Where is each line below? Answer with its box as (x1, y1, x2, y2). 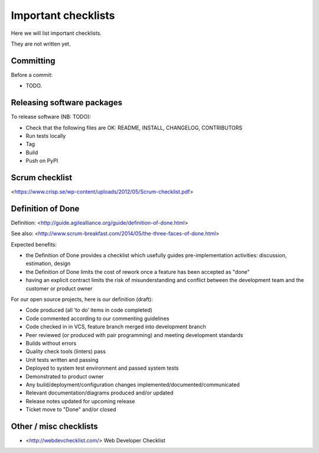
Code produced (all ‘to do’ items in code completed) (25, 306, 153, 313)
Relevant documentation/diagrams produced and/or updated (25, 389, 174, 396)
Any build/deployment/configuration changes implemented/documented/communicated (25, 381, 240, 388)
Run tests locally (25, 132, 66, 139)
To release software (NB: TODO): (11, 113, 92, 121)
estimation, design (25, 260, 71, 267)
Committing (11, 56, 56, 66)
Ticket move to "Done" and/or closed (25, 406, 116, 413)
